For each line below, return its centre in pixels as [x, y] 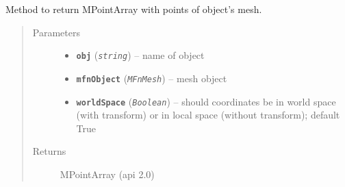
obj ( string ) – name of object [140, 55]
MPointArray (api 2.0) [107, 174]
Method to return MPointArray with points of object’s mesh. [134, 9]
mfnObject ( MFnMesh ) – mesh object [152, 78]
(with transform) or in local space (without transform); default [208, 115]
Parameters [56, 32]
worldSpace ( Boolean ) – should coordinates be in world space [206, 101]
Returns [49, 151]
